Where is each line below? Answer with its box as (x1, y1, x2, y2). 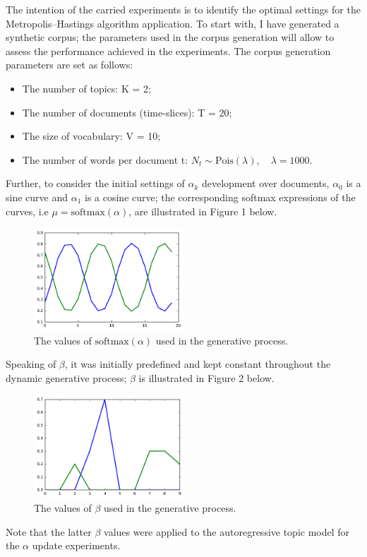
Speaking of (6, 357, 56, 371)
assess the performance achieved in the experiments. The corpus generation (6, 43, 331, 58)
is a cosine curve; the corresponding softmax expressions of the (84, 189, 356, 204)
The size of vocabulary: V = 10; (22, 128, 161, 143)
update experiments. (32, 538, 121, 553)
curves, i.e (6, 203, 49, 218)
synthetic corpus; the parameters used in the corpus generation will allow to (6, 30, 335, 44)
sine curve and (6, 189, 68, 204)
